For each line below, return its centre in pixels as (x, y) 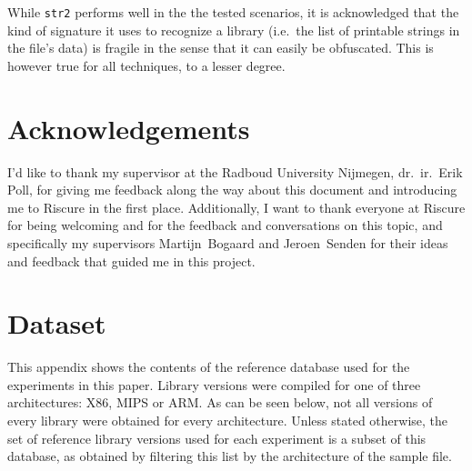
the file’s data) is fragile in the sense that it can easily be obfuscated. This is (221, 48)
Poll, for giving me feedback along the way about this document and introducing (232, 190)
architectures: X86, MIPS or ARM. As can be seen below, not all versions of (220, 402)
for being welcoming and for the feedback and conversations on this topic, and (225, 225)
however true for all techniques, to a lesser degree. (146, 65)
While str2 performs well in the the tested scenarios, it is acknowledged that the (233, 12)
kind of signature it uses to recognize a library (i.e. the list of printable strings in (234, 30)
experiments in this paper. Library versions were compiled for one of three (214, 384)
